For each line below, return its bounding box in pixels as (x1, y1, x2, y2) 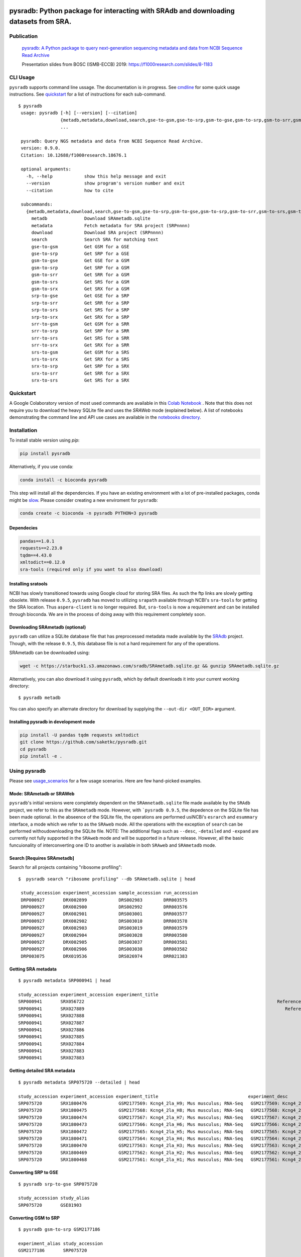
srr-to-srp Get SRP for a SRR (31, 328, 130, 334)
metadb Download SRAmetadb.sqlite (31, 216, 150, 221)
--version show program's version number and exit (26, 181, 185, 186)
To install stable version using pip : (9, 437, 80, 443)
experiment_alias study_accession (18, 1240, 103, 1246)
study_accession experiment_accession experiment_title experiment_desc (18, 1094, 288, 1099)
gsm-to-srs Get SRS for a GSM (31, 279, 130, 285)
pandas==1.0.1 (20, 538, 55, 544)
